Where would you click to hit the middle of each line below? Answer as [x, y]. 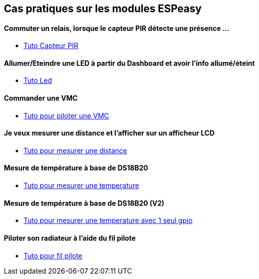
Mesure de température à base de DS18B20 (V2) [84, 203]
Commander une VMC [41, 98]
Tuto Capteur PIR [51, 46]
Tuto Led [38, 81]
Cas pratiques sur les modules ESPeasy [103, 9]
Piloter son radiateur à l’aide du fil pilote [70, 238]
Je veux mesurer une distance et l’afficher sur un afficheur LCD [109, 133]
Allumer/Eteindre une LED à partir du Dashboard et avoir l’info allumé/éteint [129, 63]
